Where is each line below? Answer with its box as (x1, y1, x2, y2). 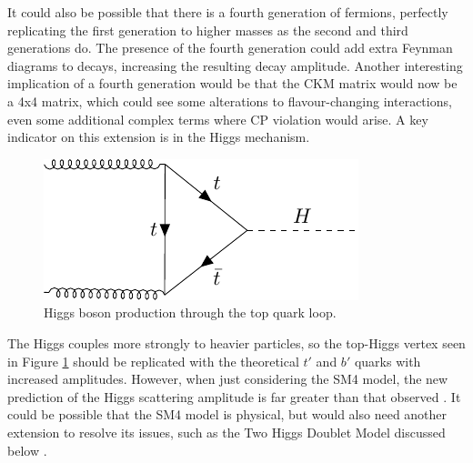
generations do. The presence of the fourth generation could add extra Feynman (7, 38, 453, 57)
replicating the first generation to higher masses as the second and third (7, 20, 408, 39)
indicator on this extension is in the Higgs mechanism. (7, 127, 310, 146)
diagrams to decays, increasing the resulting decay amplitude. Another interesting (7, 55, 463, 75)
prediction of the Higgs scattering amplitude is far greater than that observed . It (7, 387, 461, 406)
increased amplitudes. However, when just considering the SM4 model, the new (7, 369, 448, 388)
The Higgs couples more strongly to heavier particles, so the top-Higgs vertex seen (7, 333, 466, 352)
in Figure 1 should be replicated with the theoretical (7, 351, 299, 370)
